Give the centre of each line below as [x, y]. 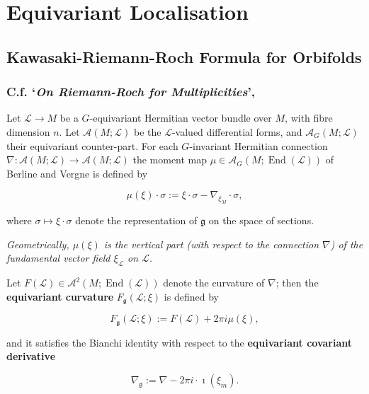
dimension [28, 131]
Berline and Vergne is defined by [77, 173]
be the [147, 131]
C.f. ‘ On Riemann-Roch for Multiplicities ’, [131, 92]
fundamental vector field [58, 258]
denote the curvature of [214, 283]
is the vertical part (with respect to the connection [211, 244]
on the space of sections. [261, 220]
